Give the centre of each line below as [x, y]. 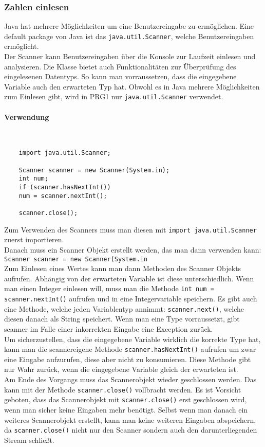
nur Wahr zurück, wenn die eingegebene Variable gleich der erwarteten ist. [121, 369]
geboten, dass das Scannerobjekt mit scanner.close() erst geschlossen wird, [126, 399]
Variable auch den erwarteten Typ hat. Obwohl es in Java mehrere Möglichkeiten [132, 86]
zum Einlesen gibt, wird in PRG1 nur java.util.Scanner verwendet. [114, 96]
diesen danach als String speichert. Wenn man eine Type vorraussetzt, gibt [122, 319]
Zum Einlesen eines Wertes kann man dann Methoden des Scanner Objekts [123, 268]
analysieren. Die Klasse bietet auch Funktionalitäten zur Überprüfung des [120, 66]
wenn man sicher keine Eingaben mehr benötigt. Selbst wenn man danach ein [126, 409]
